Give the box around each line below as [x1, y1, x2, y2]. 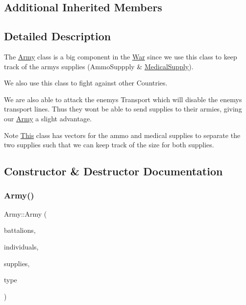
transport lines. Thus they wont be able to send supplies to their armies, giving [4, 104, 242, 114]
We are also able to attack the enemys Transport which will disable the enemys [4, 94, 242, 104]
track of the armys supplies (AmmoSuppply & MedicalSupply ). [4, 61, 194, 71]
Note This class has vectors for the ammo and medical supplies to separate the [4, 130, 241, 140]
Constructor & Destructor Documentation [4, 164, 223, 179]
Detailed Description [4, 28, 111, 44]
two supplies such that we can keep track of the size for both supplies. [4, 139, 214, 150]
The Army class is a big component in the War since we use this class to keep [4, 51, 237, 61]
